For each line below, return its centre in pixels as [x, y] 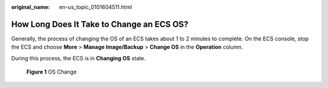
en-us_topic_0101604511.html [96, 7]
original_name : [31, 7]
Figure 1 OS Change [52, 72]
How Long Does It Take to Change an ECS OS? [100, 24]
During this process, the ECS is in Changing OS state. [78, 58]
